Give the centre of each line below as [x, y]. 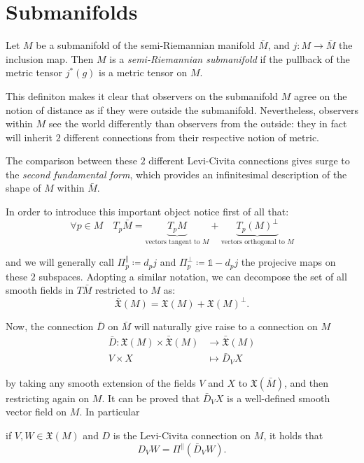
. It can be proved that [151, 398]
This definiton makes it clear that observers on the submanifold [142, 95]
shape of [23, 188]
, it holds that [293, 435]
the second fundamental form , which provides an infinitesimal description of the [176, 174]
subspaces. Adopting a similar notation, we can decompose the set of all [193, 276]
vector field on [36, 412]
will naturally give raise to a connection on [226, 326]
